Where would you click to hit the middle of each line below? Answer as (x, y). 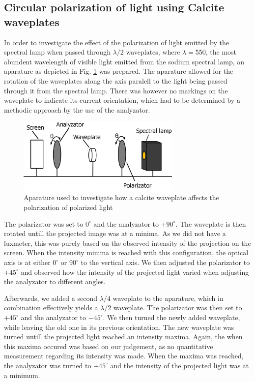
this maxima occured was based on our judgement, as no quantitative (109, 346)
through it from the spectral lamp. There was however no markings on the (116, 90)
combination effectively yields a (51, 308)
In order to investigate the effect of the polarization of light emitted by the (116, 42)
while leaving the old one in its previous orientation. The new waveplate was (119, 327)
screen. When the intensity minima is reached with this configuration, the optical (126, 252)
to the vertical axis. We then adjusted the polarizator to (165, 262)
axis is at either (27, 262)
